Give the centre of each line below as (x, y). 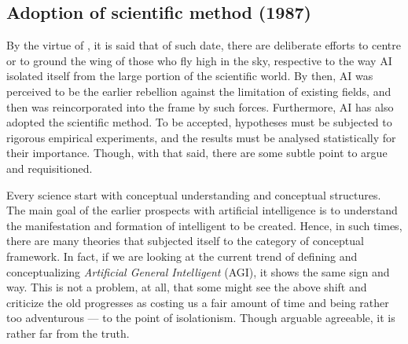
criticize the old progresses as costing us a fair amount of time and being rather (198, 302)
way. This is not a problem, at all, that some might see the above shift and (187, 287)
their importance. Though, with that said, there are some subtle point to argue (197, 153)
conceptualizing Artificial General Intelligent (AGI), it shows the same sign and (198, 271)
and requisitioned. (50, 168)
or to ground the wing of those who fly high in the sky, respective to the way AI (199, 60)
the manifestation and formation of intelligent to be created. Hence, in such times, (204, 225)
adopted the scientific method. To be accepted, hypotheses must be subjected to (199, 122)
